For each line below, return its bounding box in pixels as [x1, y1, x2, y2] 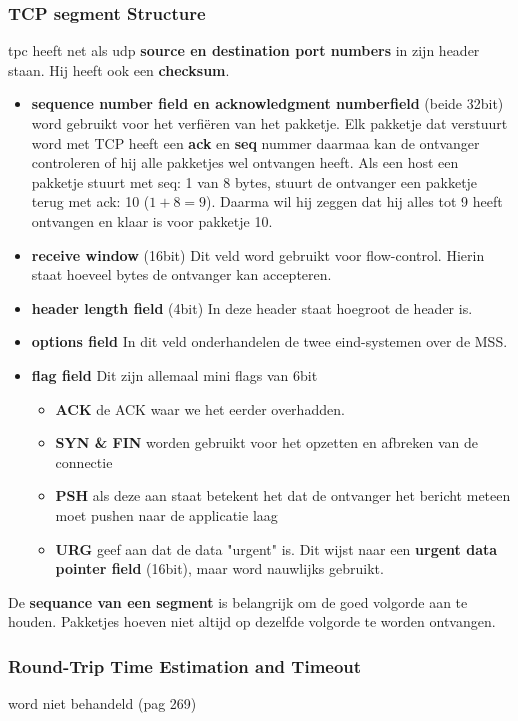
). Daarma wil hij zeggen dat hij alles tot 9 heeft [206, 191, 503, 212]
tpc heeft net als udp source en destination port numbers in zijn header [8, 40, 480, 61]
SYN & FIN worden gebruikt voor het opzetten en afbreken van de [55, 432, 478, 453]
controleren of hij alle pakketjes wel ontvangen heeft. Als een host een [31, 152, 459, 173]
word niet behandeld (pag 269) [8, 693, 197, 714]
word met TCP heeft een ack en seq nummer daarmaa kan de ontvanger [31, 132, 480, 153]
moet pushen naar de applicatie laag [55, 504, 278, 525]
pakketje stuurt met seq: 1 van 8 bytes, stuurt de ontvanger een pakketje [31, 171, 478, 192]
